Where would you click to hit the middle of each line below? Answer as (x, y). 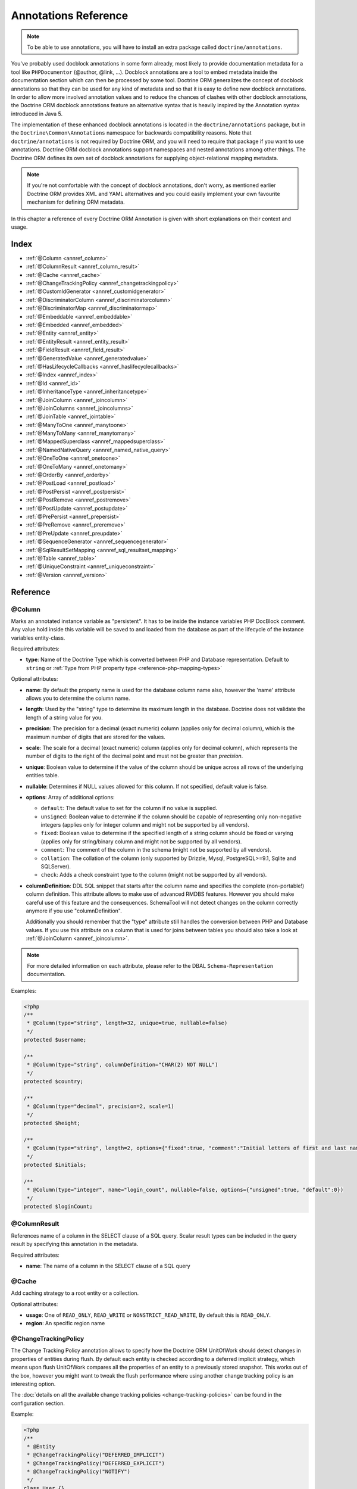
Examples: (24, 990)
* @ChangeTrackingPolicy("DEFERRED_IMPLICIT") (96, 1455)
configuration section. (38, 1403)
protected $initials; (55, 1165)
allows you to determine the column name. (78, 698)
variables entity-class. (38, 638)
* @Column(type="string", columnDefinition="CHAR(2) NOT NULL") (123, 1065)
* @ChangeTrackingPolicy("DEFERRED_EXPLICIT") (96, 1463)
